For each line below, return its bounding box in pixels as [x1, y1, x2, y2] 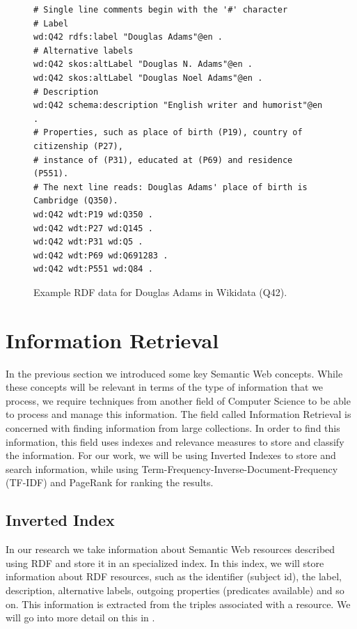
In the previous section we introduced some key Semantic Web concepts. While [6, 366, 343, 380]
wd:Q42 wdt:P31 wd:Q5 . [33, 237, 143, 247]
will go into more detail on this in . [6, 610, 155, 625]
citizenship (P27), [33, 141, 123, 151]
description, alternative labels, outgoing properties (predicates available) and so [6, 582, 344, 597]
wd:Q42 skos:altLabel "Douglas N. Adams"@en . [33, 59, 253, 70]
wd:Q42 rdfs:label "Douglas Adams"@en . [33, 32, 223, 42]
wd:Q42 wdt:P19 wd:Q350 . [33, 209, 153, 219]
